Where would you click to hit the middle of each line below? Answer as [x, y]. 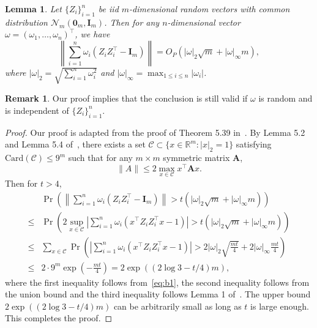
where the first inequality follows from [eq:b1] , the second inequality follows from [157, 282]
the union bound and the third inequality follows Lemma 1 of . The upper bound [158, 294]
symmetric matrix [196, 158]
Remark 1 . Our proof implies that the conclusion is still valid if [126, 98]
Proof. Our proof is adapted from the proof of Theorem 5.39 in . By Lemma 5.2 [155, 132]
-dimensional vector [204, 22]
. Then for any [132, 22]
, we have [92, 34]
